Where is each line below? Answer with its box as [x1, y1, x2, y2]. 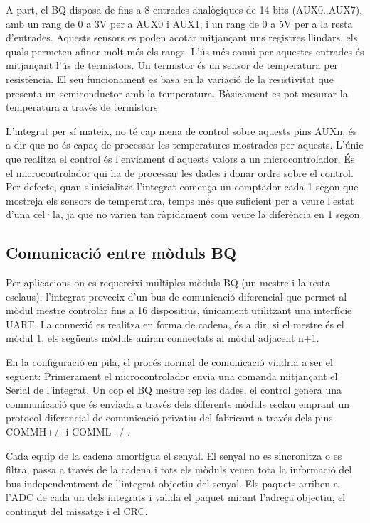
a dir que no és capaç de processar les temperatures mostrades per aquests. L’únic [6, 137, 364, 152]
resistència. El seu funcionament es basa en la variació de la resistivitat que [6, 71, 334, 86]
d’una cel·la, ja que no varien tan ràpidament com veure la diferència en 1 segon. [6, 207, 363, 222]
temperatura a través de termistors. [6, 99, 161, 114]
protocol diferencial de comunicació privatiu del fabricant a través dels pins [6, 410, 333, 425]
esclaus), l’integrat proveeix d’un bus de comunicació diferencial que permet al [6, 289, 347, 303]
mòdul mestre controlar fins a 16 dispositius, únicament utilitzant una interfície [6, 303, 352, 318]
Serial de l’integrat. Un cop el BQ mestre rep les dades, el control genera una [6, 382, 342, 397]
